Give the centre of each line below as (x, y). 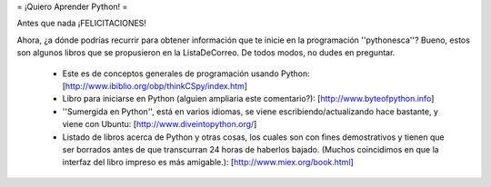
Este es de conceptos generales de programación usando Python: (186, 74)
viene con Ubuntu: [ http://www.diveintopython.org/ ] (160, 124)
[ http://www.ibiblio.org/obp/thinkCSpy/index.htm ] (155, 85)
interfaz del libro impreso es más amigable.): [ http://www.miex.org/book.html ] (208, 162)
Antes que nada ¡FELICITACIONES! (82, 24)
